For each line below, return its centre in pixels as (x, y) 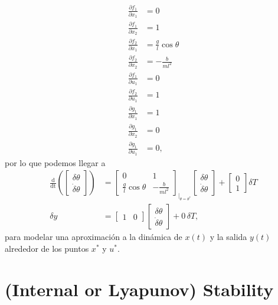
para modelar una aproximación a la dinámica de (94, 237)
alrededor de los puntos (47, 248)
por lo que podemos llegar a (55, 162)
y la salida (228, 237)
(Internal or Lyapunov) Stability (139, 289)
